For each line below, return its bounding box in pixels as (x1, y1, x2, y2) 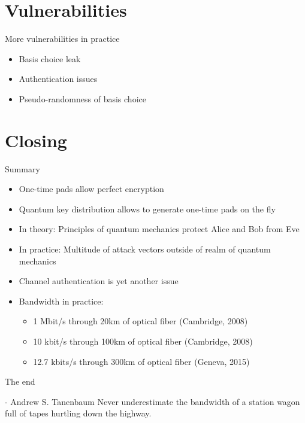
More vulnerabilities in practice (5, 32, 120, 45)
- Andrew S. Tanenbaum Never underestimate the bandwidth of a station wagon (5, 395, 300, 407)
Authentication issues (19, 72, 98, 85)
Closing (5, 127, 67, 152)
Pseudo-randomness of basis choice (19, 92, 146, 105)
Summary (5, 162, 40, 175)
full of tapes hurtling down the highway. (5, 407, 152, 419)
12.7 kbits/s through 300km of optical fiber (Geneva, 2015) (33, 355, 250, 367)
